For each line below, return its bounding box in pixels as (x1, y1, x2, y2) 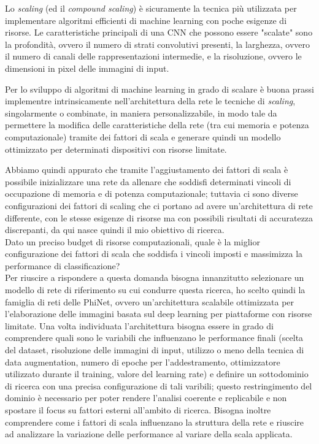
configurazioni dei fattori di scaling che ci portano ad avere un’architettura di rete (5, 199, 313, 212)
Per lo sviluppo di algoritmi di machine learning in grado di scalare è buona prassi (5, 82, 314, 95)
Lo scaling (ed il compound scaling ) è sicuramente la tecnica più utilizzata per (5, 2, 297, 14)
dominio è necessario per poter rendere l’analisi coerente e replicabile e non (5, 391, 287, 404)
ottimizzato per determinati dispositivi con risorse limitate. (5, 142, 227, 155)
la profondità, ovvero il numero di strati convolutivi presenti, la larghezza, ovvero (5, 37, 310, 50)
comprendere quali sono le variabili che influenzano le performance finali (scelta (5, 331, 304, 344)
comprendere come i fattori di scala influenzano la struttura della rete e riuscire (5, 415, 304, 428)
